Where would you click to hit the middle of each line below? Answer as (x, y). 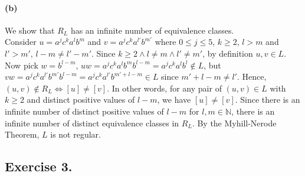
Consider (21, 42)
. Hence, (252, 76)
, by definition (228, 53)
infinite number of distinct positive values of (84, 111)
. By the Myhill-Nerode (234, 123)
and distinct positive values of (81, 100)
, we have (174, 100)
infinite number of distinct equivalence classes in (92, 123)
